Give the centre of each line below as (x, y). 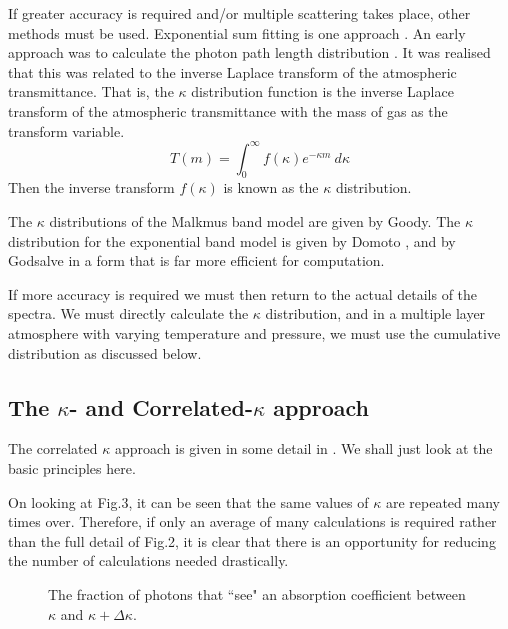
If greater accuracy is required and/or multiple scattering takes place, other (239, 13)
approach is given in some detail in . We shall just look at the (303, 448)
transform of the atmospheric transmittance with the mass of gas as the (228, 110)
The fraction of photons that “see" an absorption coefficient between (257, 593)
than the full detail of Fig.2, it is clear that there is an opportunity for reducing (252, 540)
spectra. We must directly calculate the (128, 313)
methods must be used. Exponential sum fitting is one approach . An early (237, 32)
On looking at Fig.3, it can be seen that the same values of (188, 501)
